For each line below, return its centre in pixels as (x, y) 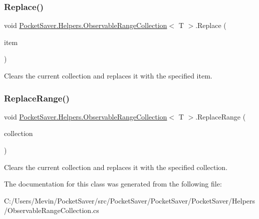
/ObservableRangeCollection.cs (52, 210)
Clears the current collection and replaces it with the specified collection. (116, 167)
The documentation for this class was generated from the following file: (113, 184)
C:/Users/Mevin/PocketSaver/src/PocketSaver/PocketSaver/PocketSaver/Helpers (130, 200)
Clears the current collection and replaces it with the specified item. (108, 75)
